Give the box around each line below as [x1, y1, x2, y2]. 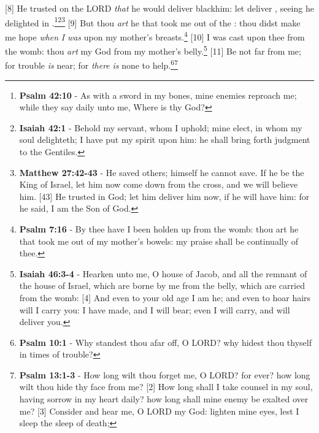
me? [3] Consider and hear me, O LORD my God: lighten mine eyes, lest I [19, 404, 299, 417]
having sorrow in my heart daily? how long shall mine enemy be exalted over [19, 393, 309, 405]
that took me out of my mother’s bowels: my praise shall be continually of [19, 234, 298, 247]
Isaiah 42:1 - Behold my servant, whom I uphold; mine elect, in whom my [19, 121, 302, 134]
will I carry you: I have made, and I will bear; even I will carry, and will [19, 303, 290, 316]
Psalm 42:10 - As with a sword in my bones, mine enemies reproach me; [19, 88, 297, 101]
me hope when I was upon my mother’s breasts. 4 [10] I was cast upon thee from [5, 28, 305, 43]
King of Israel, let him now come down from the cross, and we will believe [19, 178, 298, 191]
